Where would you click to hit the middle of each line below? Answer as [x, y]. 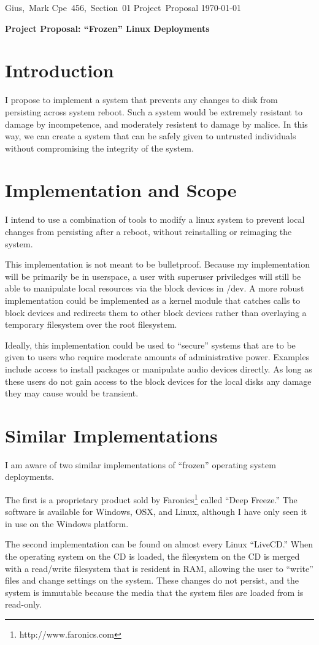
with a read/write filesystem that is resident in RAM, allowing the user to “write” [159, 568]
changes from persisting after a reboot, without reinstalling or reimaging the [148, 231]
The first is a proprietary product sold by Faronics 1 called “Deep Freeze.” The [151, 499]
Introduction [60, 70]
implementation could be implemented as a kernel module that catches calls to [153, 300]
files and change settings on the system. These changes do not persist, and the [152, 580]
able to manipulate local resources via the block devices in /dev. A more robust [155, 288]
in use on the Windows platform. [67, 523]
